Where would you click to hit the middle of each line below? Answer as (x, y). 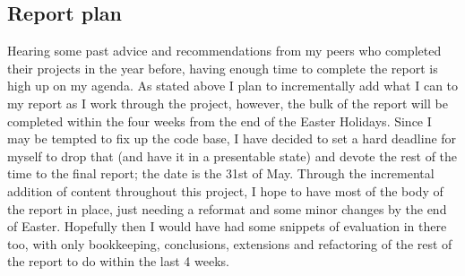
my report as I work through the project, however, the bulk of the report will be (228, 103)
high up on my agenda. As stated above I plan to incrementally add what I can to (233, 86)
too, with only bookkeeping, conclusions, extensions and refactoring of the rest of (230, 243)
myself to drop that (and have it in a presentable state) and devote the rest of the (232, 155)
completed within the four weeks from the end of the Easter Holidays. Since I (220, 121)
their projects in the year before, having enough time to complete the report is (223, 68)
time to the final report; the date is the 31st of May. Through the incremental (221, 173)
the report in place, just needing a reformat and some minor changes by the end (227, 208)
